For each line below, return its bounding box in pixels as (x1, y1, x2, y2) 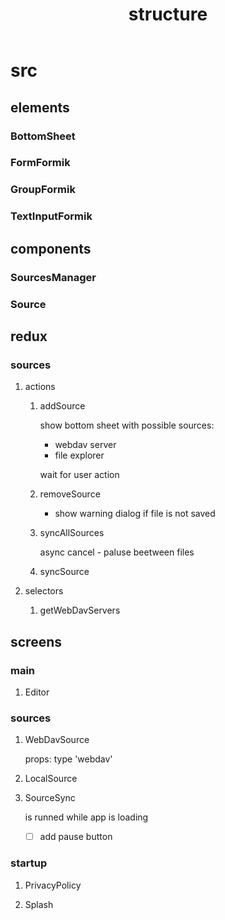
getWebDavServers (39, 604, 121, 617)
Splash (24, 898, 54, 910)
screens (10, 633, 63, 650)
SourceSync (24, 792, 76, 804)
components (10, 240, 92, 257)
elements (10, 99, 70, 116)
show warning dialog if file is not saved (54, 508, 216, 520)
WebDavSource (24, 734, 90, 746)
